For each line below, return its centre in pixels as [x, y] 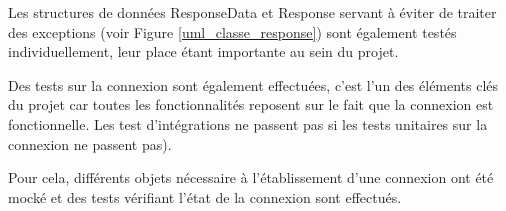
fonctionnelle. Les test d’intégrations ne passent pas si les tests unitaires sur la [248, 123]
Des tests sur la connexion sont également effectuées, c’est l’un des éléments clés [253, 84]
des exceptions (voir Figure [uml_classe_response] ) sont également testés [232, 31]
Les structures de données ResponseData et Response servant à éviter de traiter [252, 12]
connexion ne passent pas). [90, 143]
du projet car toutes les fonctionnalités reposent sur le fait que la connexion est [251, 104]
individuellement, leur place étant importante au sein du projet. [203, 51]
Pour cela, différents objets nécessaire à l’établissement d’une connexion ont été [251, 177]
